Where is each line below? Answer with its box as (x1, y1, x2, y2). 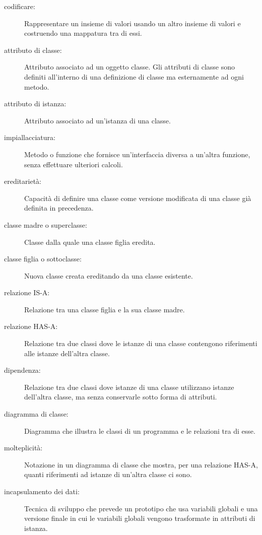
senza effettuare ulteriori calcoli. (24, 159, 123, 169)
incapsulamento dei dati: (4, 486, 80, 496)
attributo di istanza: (4, 98, 67, 109)
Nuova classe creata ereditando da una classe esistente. (24, 270, 193, 281)
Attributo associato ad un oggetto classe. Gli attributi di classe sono (24, 61, 235, 72)
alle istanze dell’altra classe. (24, 348, 110, 358)
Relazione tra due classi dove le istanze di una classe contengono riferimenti (24, 338, 257, 349)
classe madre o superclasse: (4, 219, 87, 230)
